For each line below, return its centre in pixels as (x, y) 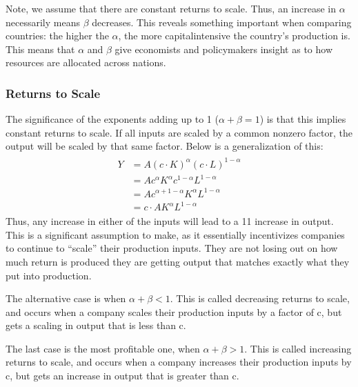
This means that (40, 49)
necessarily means (43, 22)
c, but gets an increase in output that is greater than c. (122, 376)
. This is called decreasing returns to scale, (260, 298)
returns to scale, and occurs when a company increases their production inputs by (179, 362)
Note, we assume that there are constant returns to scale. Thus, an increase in (171, 8)
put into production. (49, 275)
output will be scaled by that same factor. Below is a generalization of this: (165, 146)
